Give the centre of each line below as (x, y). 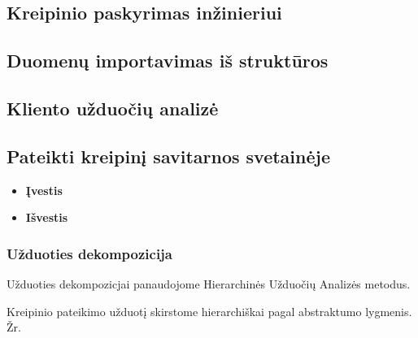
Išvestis (47, 217)
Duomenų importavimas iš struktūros (168, 61)
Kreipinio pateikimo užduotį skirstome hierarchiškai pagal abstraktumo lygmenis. (209, 311)
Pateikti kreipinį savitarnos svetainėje (168, 156)
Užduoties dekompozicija (89, 253)
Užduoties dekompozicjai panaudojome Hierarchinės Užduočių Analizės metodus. (209, 283)
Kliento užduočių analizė (113, 108)
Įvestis (44, 190)
